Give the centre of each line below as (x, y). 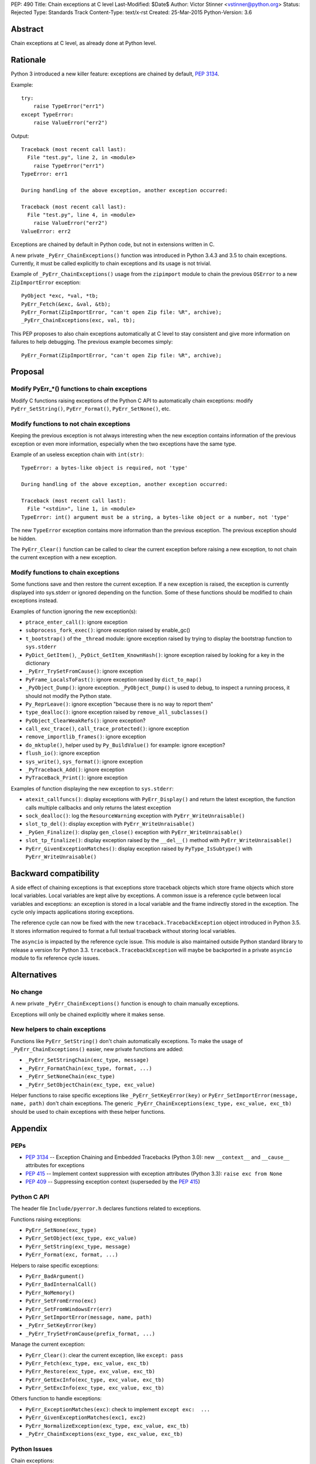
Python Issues (32, 1449)
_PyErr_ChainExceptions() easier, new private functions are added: (97, 1049)
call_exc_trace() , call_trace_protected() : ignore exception (107, 728)
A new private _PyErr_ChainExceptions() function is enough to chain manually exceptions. (125, 1004)
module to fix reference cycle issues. (55, 958)
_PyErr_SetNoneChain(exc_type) (70, 1077)
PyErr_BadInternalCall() (61, 1285)
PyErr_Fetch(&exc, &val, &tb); (66, 304)
